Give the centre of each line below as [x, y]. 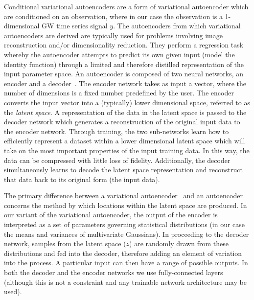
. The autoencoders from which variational [177, 26]
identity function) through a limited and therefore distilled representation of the [124, 64]
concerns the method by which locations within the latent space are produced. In [126, 205]
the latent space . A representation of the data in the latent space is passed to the [125, 112]
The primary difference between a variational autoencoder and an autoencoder [123, 196]
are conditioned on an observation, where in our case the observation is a [113, 16]
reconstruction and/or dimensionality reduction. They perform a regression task [124, 45]
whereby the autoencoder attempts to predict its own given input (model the [119, 54]
